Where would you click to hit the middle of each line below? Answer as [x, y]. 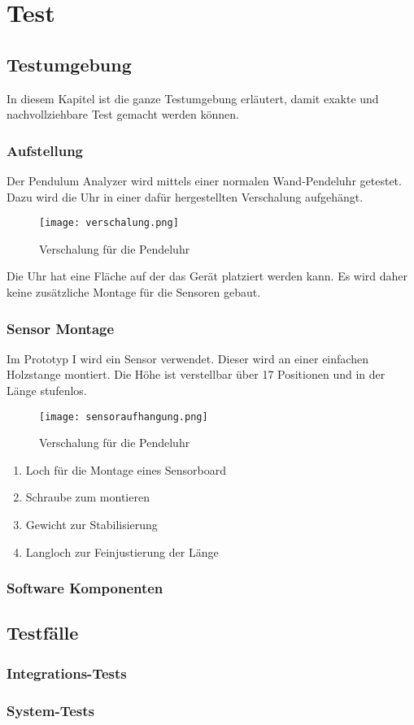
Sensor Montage [61, 328]
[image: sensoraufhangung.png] [124, 417]
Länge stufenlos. [47, 391]
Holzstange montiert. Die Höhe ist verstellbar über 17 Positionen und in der [196, 374]
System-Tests [50, 710]
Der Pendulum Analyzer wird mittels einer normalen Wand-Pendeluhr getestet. [204, 180]
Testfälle [43, 633]
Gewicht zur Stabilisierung [92, 525]
